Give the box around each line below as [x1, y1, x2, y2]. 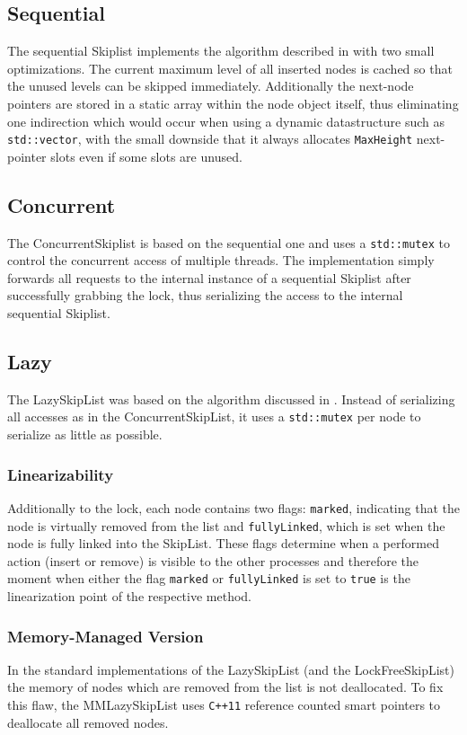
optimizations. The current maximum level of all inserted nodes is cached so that [7, 58, 453, 77]
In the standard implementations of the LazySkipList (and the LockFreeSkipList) [7, 660, 455, 678]
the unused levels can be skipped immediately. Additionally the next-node [7, 76, 414, 95]
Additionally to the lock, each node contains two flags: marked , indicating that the [7, 498, 460, 517]
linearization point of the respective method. [7, 587, 252, 606]
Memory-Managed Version [7, 624, 204, 647]
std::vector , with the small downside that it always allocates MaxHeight [7, 129, 413, 148]
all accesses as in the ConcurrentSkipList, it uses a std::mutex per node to [7, 407, 421, 426]
